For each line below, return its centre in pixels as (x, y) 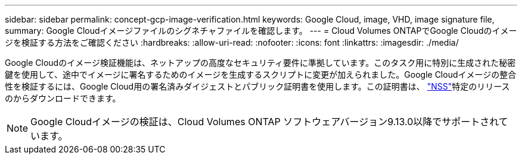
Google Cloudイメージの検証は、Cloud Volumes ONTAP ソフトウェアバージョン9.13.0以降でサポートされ (265, 122)
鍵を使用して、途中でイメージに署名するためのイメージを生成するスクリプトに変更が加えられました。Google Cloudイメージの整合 (261, 74)
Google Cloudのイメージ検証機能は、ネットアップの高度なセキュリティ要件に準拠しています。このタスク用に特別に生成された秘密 (260, 63)
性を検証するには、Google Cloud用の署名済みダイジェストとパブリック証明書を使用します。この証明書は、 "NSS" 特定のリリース (257, 86)
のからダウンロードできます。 (63, 98)
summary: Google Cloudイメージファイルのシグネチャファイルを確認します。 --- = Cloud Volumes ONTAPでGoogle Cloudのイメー (261, 31)
